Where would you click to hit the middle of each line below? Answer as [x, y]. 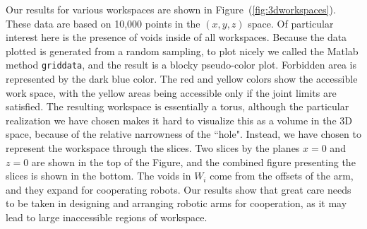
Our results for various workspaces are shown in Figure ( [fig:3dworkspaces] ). [171, 9]
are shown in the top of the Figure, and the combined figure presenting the [193, 162]
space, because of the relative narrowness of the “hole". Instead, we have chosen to [183, 134]
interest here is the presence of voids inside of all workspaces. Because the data [176, 37]
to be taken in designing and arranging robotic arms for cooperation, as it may [176, 203]
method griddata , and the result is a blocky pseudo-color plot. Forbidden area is [181, 65]
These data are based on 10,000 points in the [103, 23]
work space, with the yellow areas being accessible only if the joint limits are [171, 92]
